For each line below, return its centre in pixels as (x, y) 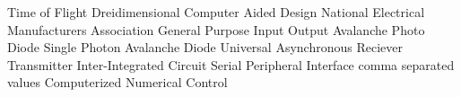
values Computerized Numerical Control (117, 82)
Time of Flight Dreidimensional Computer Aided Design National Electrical (216, 12)
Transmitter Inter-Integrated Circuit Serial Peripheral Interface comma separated (231, 64)
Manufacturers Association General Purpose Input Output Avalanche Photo (216, 29)
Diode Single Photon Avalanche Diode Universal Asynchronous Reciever (205, 47)
